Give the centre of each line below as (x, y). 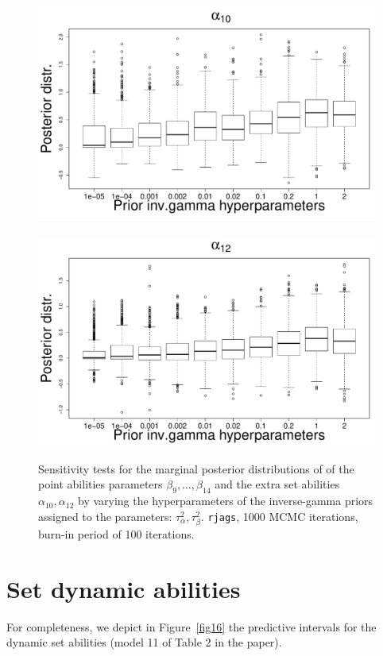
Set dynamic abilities (124, 588)
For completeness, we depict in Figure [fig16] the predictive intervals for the (191, 626)
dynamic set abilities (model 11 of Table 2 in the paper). (144, 642)
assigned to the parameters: (105, 516)
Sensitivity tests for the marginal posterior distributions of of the (196, 468)
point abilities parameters (101, 484)
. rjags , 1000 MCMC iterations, (279, 516)
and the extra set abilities (277, 484)
